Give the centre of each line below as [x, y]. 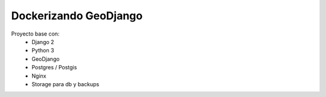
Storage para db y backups [66, 84]
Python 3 [43, 51]
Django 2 [43, 42]
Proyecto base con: [35, 34]
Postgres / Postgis [54, 67]
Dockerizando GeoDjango [77, 16]
